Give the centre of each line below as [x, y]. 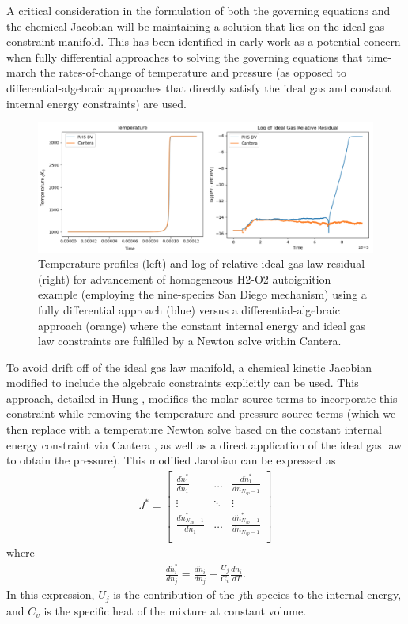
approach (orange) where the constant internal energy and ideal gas [202, 325]
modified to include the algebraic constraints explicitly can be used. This [183, 383]
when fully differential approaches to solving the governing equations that [185, 56]
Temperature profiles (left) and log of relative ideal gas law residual [202, 263]
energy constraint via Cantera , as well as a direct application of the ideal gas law [204, 444]
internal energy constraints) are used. [96, 103]
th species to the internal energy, [322, 594]
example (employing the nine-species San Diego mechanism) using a [202, 294]
